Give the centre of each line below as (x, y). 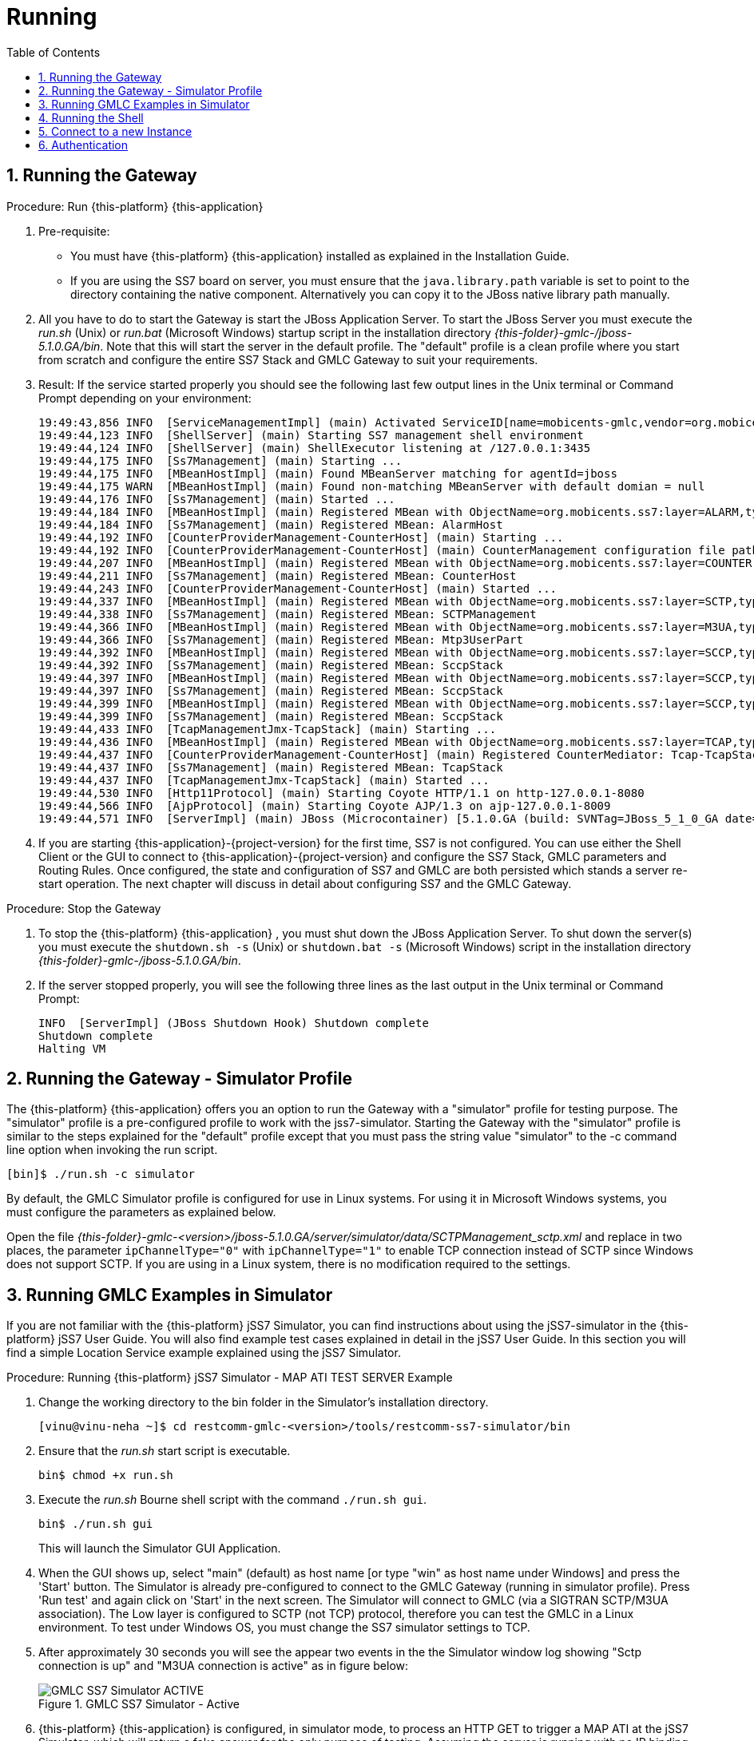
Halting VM (72, 1048)
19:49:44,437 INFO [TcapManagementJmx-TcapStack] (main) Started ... (264, 780)
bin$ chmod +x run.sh (106, 1475)
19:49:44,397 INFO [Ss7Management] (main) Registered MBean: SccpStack (271, 690)
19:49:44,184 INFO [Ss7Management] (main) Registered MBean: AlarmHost (271, 524)
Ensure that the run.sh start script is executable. (165, 1451)
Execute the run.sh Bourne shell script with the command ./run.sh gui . (233, 1500)
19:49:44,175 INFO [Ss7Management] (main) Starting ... (220, 460)
